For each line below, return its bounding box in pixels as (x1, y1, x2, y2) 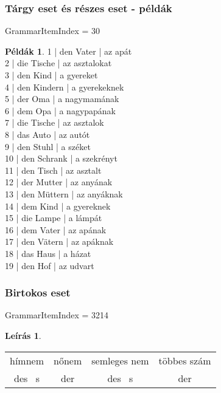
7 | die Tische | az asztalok (5, 116, 104, 129)
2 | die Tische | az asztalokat (5, 56, 112, 69)
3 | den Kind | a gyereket (5, 69, 98, 81)
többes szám (158, 353, 211, 367)
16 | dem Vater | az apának (5, 223, 107, 236)
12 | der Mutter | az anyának (5, 176, 113, 188)
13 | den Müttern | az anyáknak (5, 187, 123, 200)
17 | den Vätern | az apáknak (5, 235, 114, 248)
